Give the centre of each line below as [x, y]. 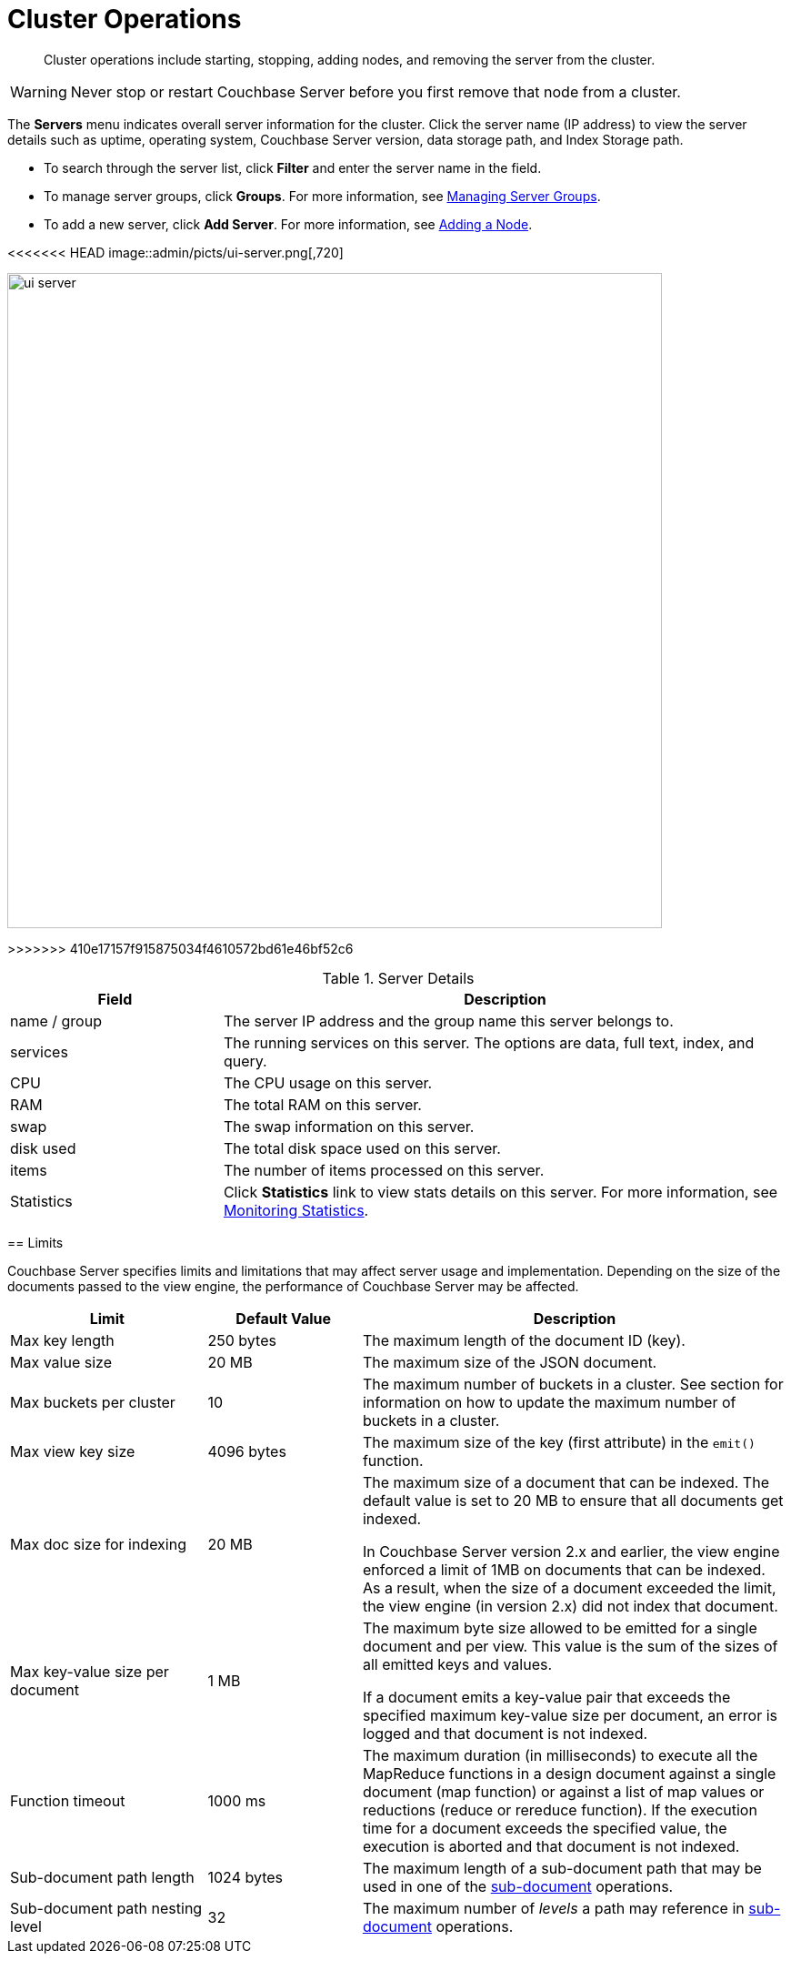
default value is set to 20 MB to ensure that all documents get [573, 1500]
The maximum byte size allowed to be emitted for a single [560, 1627]
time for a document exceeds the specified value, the [545, 1828]
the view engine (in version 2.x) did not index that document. [570, 1606]
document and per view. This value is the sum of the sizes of [570, 1646]
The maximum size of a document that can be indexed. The [566, 1482]
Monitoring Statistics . [296, 1210]
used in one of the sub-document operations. [518, 1886]
